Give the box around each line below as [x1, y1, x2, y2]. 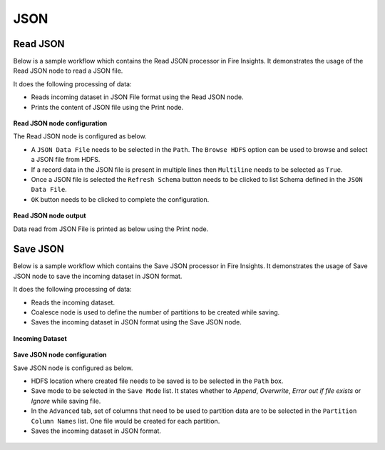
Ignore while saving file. [31, 397, 101, 405]
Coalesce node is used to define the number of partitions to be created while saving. [31, 308, 280, 317]
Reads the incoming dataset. [31, 298, 115, 307]
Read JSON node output [13, 211, 86, 220]
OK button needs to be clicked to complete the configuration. [31, 195, 210, 203]
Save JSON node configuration [13, 350, 107, 359]
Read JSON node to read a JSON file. [13, 66, 123, 75]
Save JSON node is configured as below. [13, 364, 133, 372]
